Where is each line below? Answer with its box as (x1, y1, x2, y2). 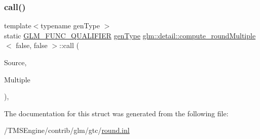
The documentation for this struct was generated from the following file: (4, 108, 229, 118)
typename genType (41, 20, 100, 31)
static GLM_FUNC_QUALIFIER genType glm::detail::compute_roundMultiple (4, 30, 256, 40)
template (4, 20, 31, 31)
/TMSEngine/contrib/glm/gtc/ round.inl (4, 125, 130, 135)
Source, (4, 57, 27, 67)
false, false (16, 40, 48, 51)
